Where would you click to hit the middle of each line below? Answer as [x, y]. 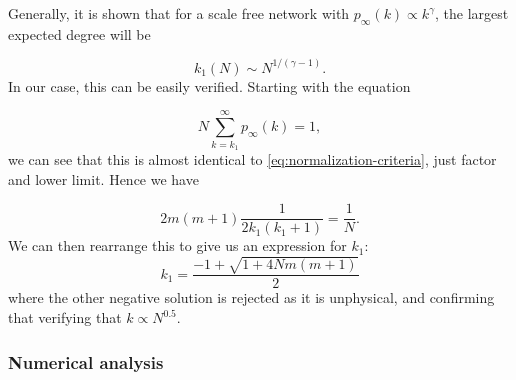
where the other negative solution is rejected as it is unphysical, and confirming [251, 297]
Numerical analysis [86, 361]
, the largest [472, 13]
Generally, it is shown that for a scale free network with [179, 13]
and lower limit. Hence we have [103, 178]
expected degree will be [79, 33]
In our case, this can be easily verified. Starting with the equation [209, 85]
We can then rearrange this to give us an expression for [177, 245]
